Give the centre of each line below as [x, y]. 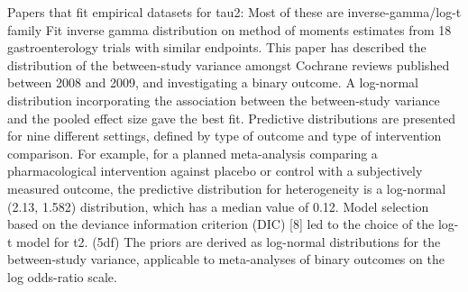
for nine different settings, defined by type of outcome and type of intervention [225, 136]
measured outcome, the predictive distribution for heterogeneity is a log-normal [227, 188]
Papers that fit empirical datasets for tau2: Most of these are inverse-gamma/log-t [234, 12]
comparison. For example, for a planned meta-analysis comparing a [193, 153]
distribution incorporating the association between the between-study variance [224, 100]
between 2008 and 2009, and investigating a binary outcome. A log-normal [213, 82]
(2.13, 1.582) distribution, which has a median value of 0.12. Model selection [218, 206]
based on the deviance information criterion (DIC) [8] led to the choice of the [221, 224]
